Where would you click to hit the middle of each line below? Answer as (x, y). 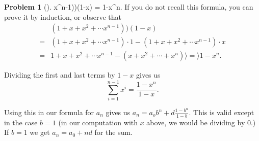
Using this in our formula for (49, 112)
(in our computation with (98, 122)
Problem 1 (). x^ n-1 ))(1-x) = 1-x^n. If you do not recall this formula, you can (129, 7)
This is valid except (224, 112)
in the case (21, 122)
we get (40, 132)
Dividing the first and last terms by (60, 75)
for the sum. (113, 132)
